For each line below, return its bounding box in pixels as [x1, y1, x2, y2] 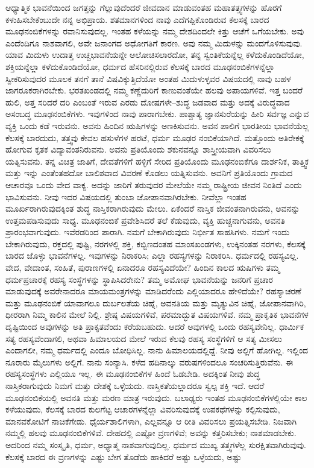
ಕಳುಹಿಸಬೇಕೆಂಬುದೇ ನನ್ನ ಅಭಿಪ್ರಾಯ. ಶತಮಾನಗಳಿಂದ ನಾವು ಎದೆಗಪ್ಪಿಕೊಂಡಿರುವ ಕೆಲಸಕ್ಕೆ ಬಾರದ [5, 13, 269, 25]
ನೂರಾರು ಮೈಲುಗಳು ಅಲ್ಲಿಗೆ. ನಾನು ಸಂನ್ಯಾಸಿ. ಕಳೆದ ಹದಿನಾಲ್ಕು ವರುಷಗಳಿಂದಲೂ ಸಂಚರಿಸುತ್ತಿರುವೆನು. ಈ [5, 355, 294, 368]
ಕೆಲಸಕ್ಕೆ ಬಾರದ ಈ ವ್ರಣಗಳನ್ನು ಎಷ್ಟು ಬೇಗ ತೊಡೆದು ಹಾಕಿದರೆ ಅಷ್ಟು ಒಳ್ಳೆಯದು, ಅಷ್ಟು [5, 450, 242, 463]
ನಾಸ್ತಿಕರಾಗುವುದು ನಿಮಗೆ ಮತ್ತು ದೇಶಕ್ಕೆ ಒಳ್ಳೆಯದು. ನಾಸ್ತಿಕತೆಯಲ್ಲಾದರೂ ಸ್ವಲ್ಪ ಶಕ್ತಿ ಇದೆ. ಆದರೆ [5, 379, 265, 391]
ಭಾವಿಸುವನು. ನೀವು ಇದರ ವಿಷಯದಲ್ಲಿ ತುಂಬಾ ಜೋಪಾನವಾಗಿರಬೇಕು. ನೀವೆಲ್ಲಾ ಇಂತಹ [5, 190, 246, 203]
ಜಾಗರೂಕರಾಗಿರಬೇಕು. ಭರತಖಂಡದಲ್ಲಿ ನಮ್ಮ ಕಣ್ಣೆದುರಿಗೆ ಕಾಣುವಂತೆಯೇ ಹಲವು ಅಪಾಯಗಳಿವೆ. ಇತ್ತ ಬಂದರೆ [5, 84, 303, 96]
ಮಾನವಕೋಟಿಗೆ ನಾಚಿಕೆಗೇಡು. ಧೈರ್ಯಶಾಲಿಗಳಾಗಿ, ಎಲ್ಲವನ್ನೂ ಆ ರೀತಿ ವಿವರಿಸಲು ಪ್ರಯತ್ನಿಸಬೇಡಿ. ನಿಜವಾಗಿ [5, 414, 297, 427]
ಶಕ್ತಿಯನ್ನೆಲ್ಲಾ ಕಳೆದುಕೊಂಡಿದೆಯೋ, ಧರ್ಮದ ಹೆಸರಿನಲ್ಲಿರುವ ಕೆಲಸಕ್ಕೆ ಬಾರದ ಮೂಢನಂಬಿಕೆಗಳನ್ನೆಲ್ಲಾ [5, 60, 275, 72]
